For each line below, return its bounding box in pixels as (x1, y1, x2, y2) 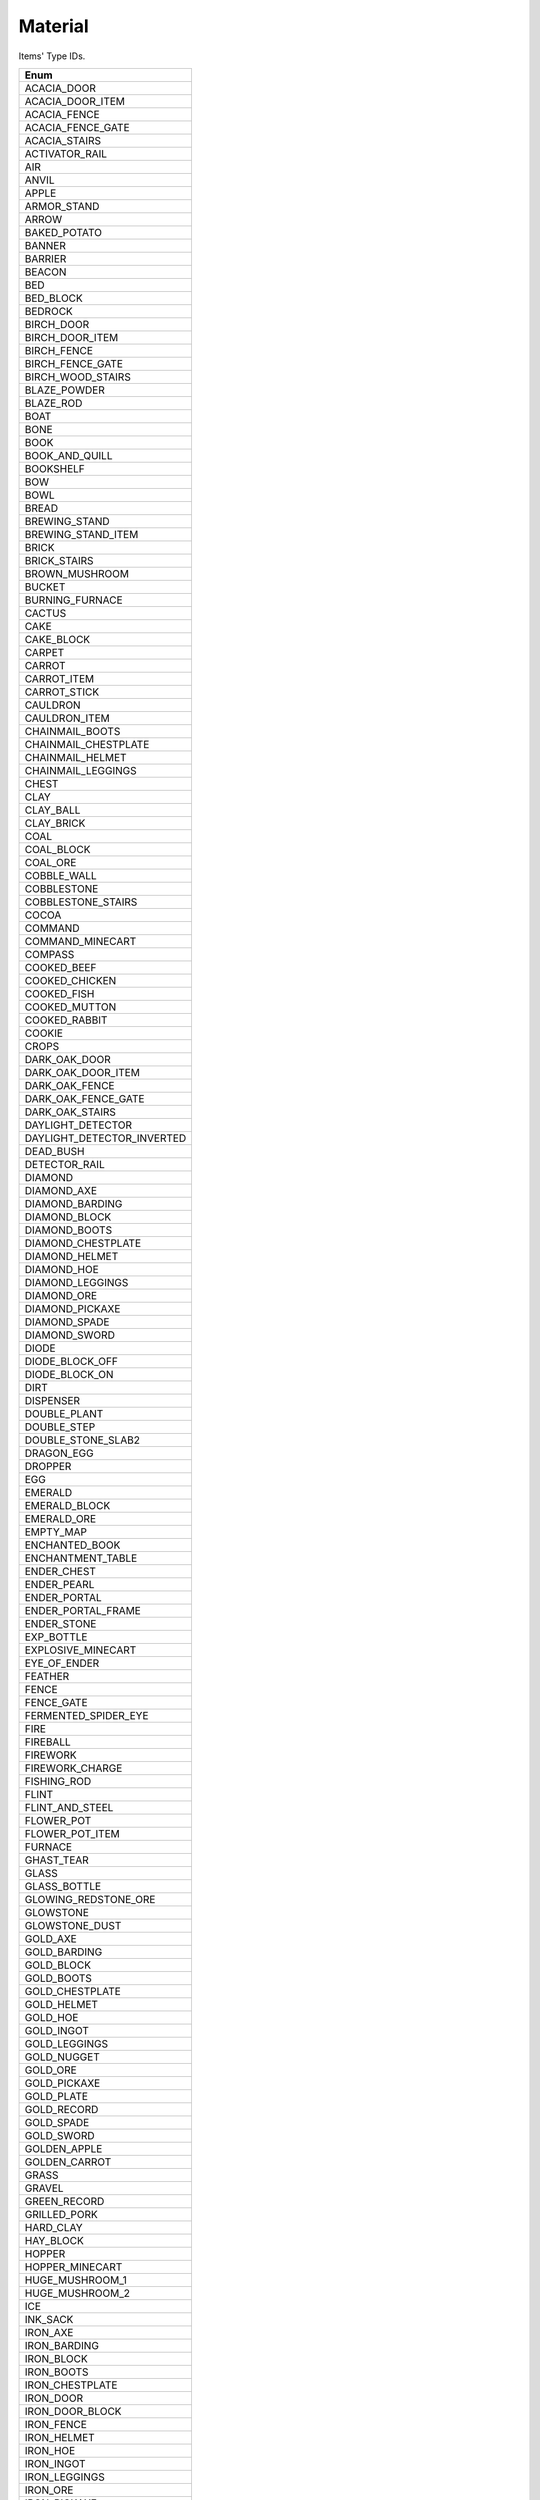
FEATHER (24, 1669, 70, 1683)
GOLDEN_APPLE (24, 2141, 103, 2155)
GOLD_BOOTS (24, 1971, 92, 1985)
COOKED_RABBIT (24, 1013, 108, 1027)
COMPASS (24, 947, 75, 961)
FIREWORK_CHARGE (24, 1761, 123, 1775)
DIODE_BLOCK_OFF (24, 1354, 119, 1368)
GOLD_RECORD (24, 2102, 99, 2116)
